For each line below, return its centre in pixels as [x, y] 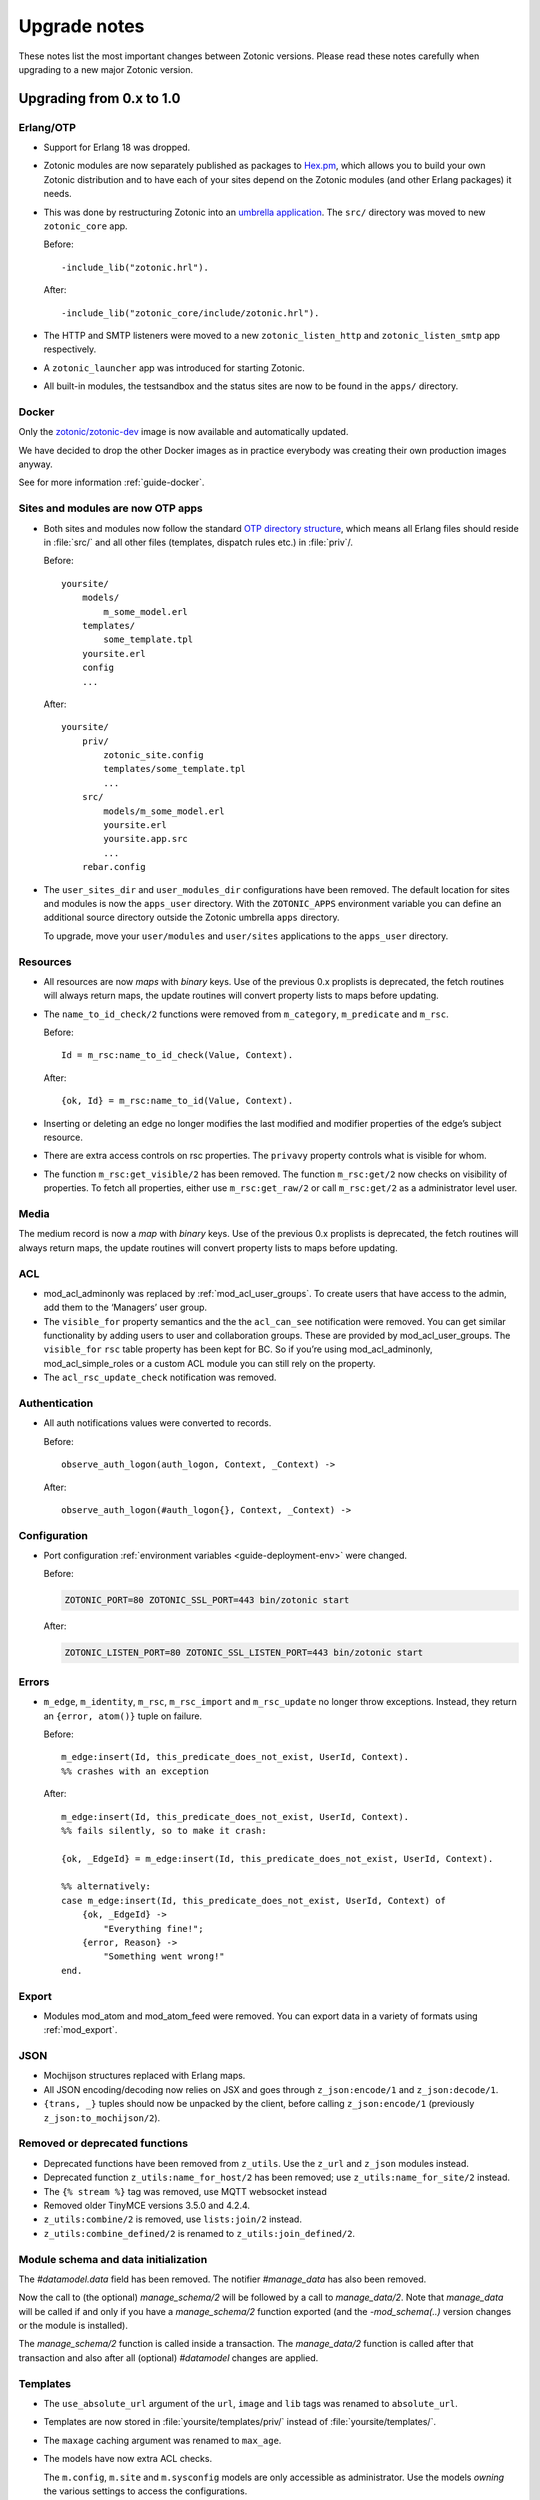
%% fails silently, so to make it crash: [164, 1830]
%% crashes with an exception [135, 1771]
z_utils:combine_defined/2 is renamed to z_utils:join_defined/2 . [199, 2233]
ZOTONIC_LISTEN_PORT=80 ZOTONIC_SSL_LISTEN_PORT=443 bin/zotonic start [244, 1653]
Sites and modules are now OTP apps [111, 508]
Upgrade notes [81, 26]
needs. [57, 194]
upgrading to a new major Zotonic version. [106, 69]
